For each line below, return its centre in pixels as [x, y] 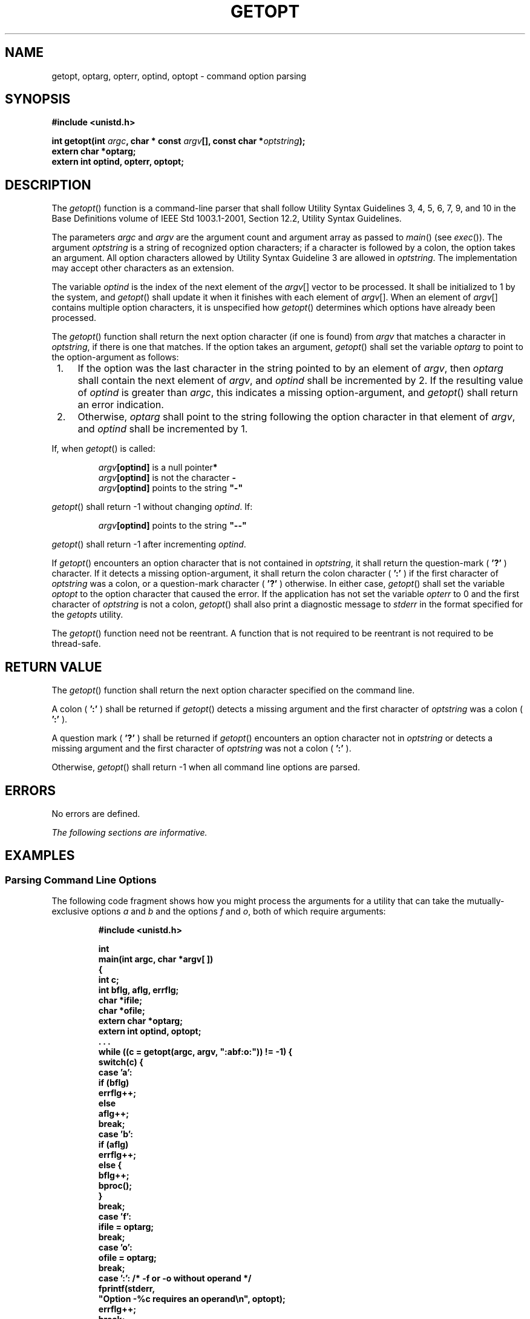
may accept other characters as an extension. [143, 268]
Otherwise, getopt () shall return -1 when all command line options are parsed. [206, 767]
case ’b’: [116, 1134]
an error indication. [121, 405]
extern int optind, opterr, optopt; [118, 162]
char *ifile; [120, 1000]
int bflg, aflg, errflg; [139, 990]
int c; [109, 980]
